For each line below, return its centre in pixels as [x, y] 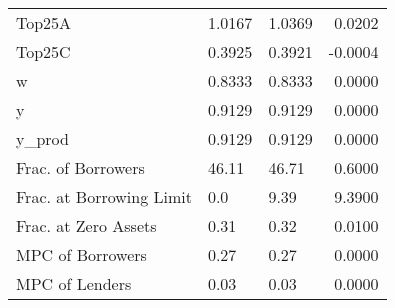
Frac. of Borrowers [80, 167]
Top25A [44, 22]
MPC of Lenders [74, 283]
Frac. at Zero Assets [86, 225]
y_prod [42, 138]
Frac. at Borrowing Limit [104, 196]
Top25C [43, 51]
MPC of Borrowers [81, 254]
